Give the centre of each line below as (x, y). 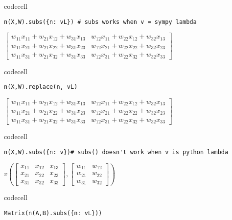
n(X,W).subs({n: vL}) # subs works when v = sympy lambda (100, 22)
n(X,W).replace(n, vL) (41, 87)
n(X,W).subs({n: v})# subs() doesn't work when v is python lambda (116, 152)
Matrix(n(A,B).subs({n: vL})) (53, 213)
